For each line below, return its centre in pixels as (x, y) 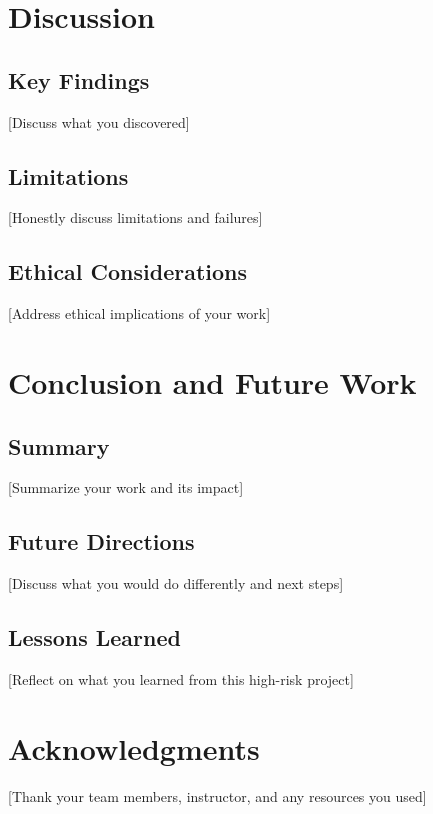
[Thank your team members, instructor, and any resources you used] (217, 795)
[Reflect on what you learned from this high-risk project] (181, 678)
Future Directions (101, 541)
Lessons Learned (94, 637)
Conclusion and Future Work (212, 381)
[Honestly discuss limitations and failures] (135, 217)
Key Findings (79, 79)
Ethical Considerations (128, 271)
